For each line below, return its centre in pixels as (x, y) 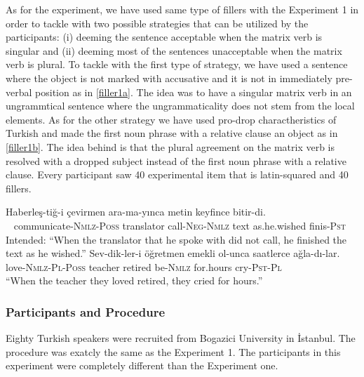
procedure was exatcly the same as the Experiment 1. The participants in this (173, 351)
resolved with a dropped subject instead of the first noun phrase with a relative (176, 160)
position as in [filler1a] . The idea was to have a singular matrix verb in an (194, 92)
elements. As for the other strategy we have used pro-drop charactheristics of (171, 119)
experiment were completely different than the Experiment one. (142, 365)
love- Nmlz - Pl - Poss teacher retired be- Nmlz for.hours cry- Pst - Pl (144, 266)
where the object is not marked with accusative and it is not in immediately (169, 78)
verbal (19, 92)
